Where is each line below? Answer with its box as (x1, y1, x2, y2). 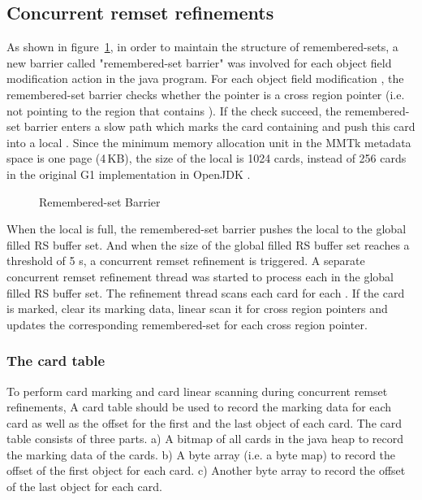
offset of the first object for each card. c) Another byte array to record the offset (6, 462, 406, 479)
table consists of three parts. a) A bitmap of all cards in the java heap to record (6, 430, 404, 447)
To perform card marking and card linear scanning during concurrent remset (6, 382, 388, 399)
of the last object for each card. (6, 478, 162, 495)
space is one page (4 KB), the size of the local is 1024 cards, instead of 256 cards (6, 150, 407, 167)
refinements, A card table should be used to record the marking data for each (6, 398, 392, 415)
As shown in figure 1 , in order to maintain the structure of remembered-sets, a (6, 38, 398, 55)
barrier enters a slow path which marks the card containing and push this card (24, 118, 416, 135)
